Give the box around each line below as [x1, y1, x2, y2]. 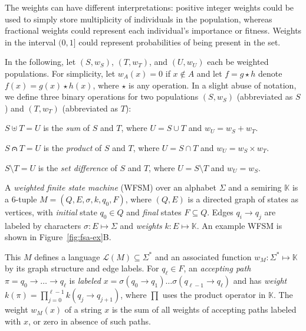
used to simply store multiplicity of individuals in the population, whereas [5, 12, 272, 25]
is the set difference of [38, 161, 117, 173]
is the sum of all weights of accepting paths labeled [111, 303, 297, 316]
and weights [120, 219, 162, 231]
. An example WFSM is [196, 219, 282, 231]
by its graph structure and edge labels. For [5, 262, 159, 274]
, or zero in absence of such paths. [28, 314, 151, 327]
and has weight [233, 274, 287, 287]
